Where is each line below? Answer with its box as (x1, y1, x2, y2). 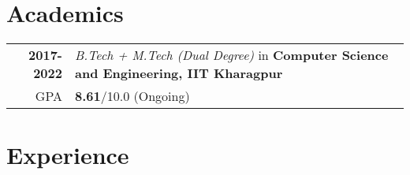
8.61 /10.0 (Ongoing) (74, 87, 190, 106)
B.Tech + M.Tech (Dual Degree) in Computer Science (74, 46, 389, 65)
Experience (6, 139, 129, 171)
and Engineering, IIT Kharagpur (74, 64, 283, 83)
